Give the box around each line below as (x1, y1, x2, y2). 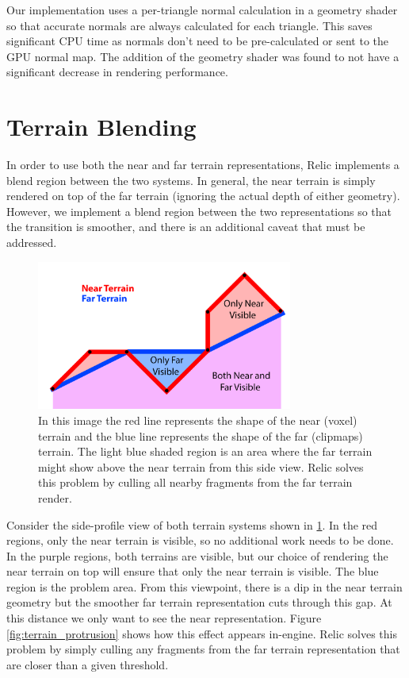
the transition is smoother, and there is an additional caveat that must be (6, 218, 365, 235)
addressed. (6, 234, 57, 251)
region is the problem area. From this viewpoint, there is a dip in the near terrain (6, 578, 403, 595)
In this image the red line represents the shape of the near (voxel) (38, 411, 357, 428)
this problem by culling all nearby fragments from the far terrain (38, 474, 353, 491)
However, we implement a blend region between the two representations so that (6, 202, 392, 219)
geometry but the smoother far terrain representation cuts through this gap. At (6, 594, 392, 611)
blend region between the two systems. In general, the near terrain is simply (6, 171, 376, 188)
